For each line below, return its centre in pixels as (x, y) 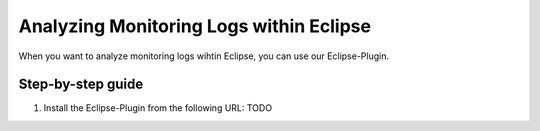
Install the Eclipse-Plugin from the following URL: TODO (158, 108)
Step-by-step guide (81, 84)
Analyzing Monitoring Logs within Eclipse (195, 26)
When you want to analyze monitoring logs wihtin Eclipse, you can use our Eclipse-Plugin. (204, 56)
